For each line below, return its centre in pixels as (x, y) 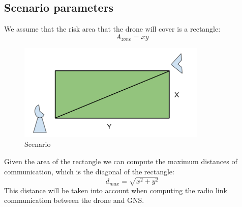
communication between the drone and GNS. (74, 200)
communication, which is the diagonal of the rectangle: (89, 171)
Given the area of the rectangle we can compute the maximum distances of (121, 161)
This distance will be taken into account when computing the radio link (116, 190)
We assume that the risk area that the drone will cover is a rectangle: (112, 29)
